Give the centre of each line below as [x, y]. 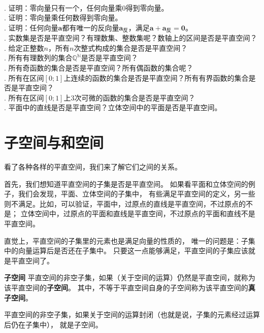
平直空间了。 [32, 260]
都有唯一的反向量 [91, 27]
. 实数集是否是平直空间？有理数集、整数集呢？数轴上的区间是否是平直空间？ [131, 38]
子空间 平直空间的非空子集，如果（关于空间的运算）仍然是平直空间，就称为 [130, 277]
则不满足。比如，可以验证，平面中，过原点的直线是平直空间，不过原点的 [125, 203]
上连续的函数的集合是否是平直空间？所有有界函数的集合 [156, 77]
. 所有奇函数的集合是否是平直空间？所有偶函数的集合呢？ [99, 68]
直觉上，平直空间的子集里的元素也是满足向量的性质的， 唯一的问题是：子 [126, 240]
